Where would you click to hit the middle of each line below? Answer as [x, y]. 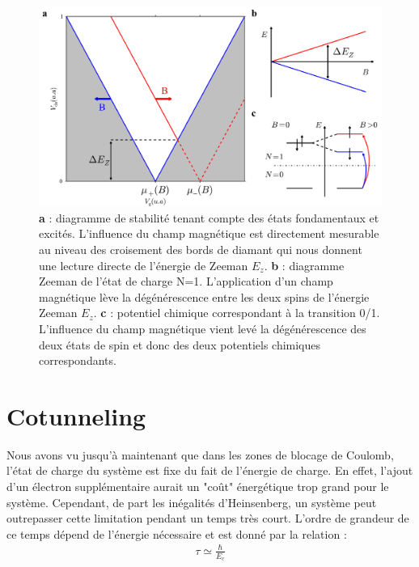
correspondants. [78, 360]
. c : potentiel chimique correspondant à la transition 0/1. [237, 313]
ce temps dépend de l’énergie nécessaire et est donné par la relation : [177, 533]
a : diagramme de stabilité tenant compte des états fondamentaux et [209, 217]
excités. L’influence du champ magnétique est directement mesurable [209, 233]
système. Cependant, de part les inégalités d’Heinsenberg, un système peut [192, 502]
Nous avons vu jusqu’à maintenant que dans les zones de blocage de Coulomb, [200, 454]
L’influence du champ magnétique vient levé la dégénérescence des [203, 328]
